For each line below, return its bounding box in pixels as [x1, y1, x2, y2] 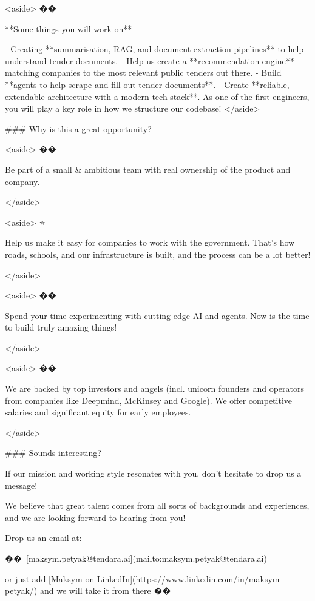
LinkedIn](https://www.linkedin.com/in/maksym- [97, 572, 283, 585]
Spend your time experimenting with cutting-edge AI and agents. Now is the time [5, 309, 310, 321]
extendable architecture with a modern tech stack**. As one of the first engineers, [5, 90, 310, 102]
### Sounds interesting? [5, 446, 101, 459]
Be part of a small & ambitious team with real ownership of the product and [5, 163, 291, 175]
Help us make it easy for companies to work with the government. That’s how [5, 236, 295, 249]
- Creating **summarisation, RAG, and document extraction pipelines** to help [5, 42, 304, 55]
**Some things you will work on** [5, 22, 132, 35]
